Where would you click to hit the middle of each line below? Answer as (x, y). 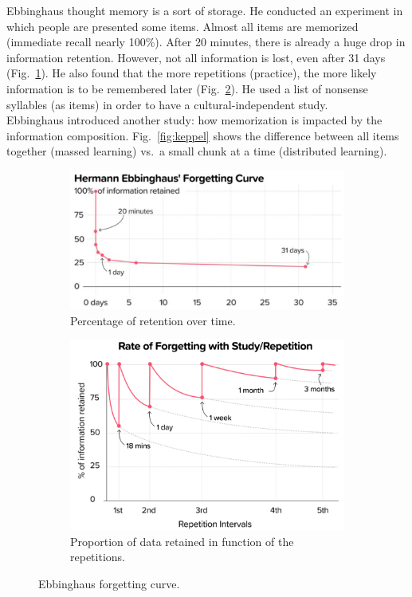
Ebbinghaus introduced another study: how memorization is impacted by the (194, 120)
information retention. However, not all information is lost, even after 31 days (196, 57)
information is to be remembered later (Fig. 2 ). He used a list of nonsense (187, 88)
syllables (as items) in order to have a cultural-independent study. (167, 104)
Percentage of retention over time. (153, 320)
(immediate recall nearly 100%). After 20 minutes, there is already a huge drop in (206, 42)
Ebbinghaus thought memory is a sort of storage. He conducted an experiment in (205, 10)
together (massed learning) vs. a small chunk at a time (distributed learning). (197, 151)
